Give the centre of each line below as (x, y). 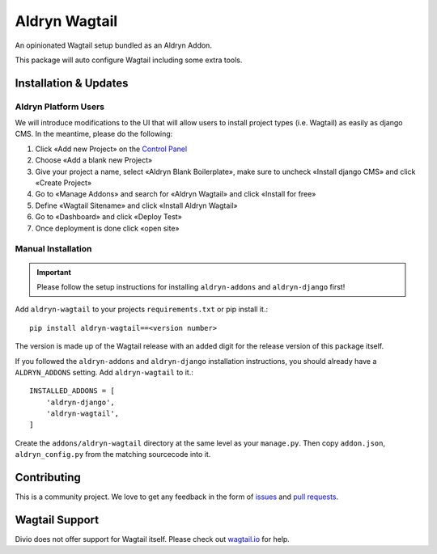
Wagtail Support (57, 520)
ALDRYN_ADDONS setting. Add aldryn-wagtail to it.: (104, 372)
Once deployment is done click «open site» (107, 228)
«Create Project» (64, 183)
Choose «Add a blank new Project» (94, 160)
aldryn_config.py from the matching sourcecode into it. (113, 455)
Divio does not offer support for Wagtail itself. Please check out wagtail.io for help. (153, 539)
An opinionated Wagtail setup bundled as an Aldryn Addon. (113, 45)
